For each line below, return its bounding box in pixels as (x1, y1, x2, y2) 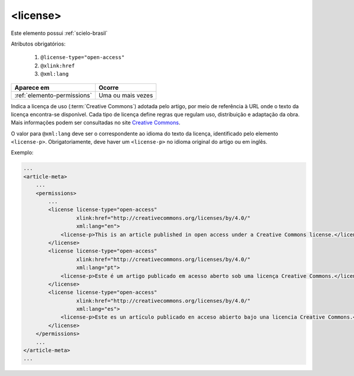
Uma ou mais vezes (98, 91, 153, 99)
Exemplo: (11, 149, 34, 156)
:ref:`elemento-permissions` (14, 91, 93, 99)
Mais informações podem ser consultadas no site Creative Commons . (11, 119, 181, 127)
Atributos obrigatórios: (11, 40, 66, 47)
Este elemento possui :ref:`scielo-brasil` (11, 30, 108, 37)
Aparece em (14, 83, 50, 92)
